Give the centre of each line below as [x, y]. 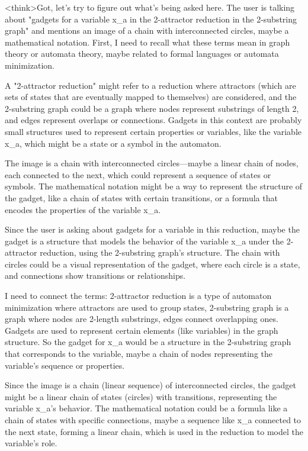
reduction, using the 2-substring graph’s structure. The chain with [160, 252]
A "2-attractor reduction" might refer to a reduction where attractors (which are [150, 85]
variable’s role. [31, 443]
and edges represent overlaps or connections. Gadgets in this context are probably [153, 120]
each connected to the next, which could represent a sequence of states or [138, 174]
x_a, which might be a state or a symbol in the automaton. [113, 143]
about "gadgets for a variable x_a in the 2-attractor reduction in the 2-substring [151, 19]
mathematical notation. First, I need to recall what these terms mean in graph [147, 42]
